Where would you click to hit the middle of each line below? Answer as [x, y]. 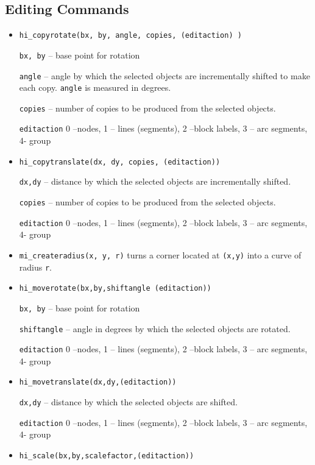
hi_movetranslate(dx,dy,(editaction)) [98, 382]
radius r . [36, 267]
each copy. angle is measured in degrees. [95, 87]
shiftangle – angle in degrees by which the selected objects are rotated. [155, 328]
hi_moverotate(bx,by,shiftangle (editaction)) [115, 289]
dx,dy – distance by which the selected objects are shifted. [128, 402]
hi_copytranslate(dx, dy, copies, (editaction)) [120, 162]
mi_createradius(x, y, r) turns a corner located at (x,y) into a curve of [160, 254]
